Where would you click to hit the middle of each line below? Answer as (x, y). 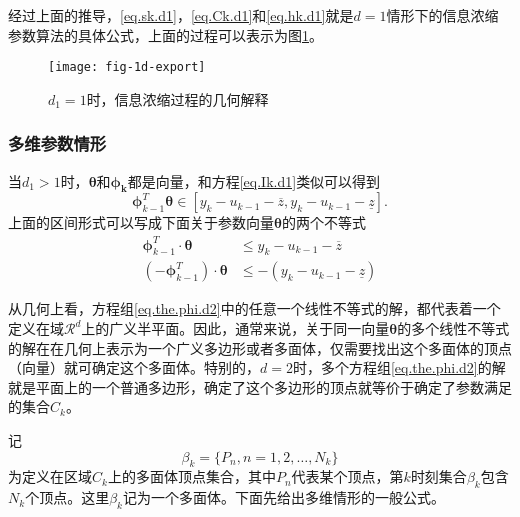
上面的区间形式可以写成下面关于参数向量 (141, 222)
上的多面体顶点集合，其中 (191, 476)
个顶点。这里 (67, 497)
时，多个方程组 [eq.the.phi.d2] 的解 (399, 367)
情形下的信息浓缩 (442, 15)
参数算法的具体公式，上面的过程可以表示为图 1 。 (165, 34)
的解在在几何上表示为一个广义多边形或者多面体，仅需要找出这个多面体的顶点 (260, 347)
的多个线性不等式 (453, 328)
